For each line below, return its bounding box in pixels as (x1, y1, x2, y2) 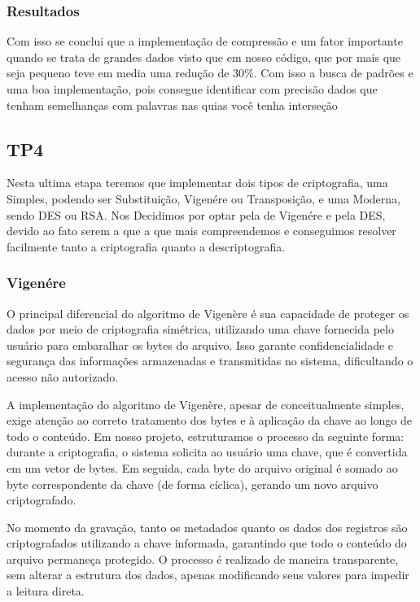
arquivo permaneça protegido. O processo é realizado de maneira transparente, (7, 550, 399, 567)
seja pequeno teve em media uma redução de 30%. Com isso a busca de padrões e (7, 64, 413, 81)
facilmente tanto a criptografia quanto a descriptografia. (7, 238, 286, 255)
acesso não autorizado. (7, 368, 119, 385)
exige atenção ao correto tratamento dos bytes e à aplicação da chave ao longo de (7, 412, 412, 429)
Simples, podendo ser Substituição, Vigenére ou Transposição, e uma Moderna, (7, 190, 400, 207)
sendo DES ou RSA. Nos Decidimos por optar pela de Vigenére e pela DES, (7, 206, 386, 223)
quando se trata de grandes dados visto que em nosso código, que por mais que (7, 48, 401, 65)
